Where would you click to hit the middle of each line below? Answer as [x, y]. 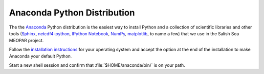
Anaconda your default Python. [40, 56]
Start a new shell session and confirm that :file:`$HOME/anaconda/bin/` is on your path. [97, 65]
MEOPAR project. [26, 41]
